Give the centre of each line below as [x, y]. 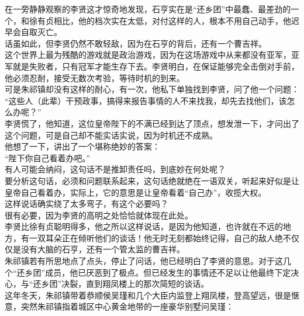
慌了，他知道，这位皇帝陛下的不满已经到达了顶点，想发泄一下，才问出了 [160, 123]
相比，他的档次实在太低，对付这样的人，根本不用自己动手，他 [172, 20]
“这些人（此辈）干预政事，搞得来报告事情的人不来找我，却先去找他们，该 [146, 100]
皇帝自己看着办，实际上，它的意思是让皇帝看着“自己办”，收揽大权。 [136, 192]
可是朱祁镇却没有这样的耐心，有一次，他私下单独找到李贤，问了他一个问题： [152, 89]
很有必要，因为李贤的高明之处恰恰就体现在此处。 [99, 215]
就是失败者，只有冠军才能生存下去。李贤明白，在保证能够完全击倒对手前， [156, 66]
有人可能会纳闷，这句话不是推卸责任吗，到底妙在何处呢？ [115, 169]
